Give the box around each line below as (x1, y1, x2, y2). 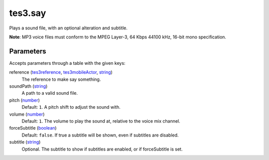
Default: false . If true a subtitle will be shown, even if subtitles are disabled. (21, 132, 179, 138)
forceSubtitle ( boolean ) (9, 125, 57, 131)
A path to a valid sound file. (21, 90, 78, 96)
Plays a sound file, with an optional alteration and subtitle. (9, 25, 128, 31)
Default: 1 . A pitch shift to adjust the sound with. (21, 104, 121, 110)
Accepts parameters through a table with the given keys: (9, 60, 126, 66)
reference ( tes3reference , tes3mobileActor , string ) (9, 69, 113, 75)
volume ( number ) (9, 111, 45, 117)
